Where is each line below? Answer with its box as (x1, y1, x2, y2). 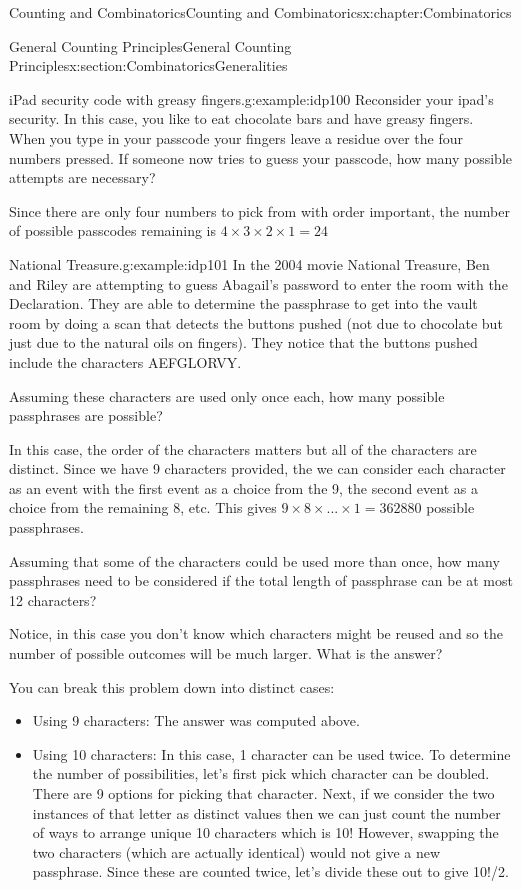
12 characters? (9, 589, 97, 610)
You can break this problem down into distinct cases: (9, 676, 335, 697)
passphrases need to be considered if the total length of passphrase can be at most (9, 570, 513, 591)
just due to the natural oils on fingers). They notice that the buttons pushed (9, 332, 478, 353)
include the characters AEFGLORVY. (9, 351, 242, 372)
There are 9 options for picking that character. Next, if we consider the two (32, 783, 495, 803)
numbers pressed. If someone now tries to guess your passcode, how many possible (9, 147, 512, 168)
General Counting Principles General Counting (9, 35, 292, 56)
